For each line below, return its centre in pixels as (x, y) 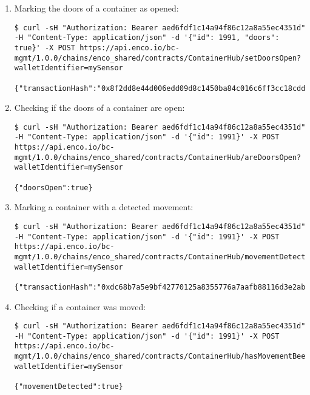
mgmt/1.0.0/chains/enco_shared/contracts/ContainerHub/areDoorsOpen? (158, 157)
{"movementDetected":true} (69, 387)
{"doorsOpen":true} (53, 188)
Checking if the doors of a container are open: (99, 108)
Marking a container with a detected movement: (104, 207)
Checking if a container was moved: (80, 306)
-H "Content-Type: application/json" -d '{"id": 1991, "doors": (147, 38)
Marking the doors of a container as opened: (96, 8)
